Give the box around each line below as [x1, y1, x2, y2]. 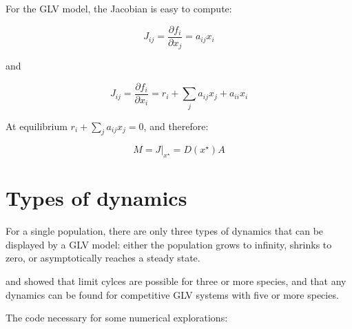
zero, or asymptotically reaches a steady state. [6, 251, 200, 265]
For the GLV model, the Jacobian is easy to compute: [6, 1, 232, 15]
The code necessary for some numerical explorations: [6, 310, 228, 325]
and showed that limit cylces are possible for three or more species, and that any [6, 274, 346, 288]
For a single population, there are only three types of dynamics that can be [6, 224, 324, 238]
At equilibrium [6, 118, 68, 133]
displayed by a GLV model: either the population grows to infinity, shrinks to [6, 237, 332, 251]
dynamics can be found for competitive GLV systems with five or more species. [6, 287, 339, 301]
